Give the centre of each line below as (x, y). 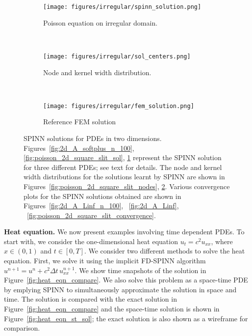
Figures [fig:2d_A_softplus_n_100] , (79, 148)
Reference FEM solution (80, 122)
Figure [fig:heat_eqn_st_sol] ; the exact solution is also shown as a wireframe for (126, 318)
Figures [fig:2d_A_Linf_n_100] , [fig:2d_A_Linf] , (101, 206)
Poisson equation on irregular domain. (101, 22)
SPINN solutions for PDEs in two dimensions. (93, 138)
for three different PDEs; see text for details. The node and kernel (123, 167)
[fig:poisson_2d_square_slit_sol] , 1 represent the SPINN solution (123, 157)
